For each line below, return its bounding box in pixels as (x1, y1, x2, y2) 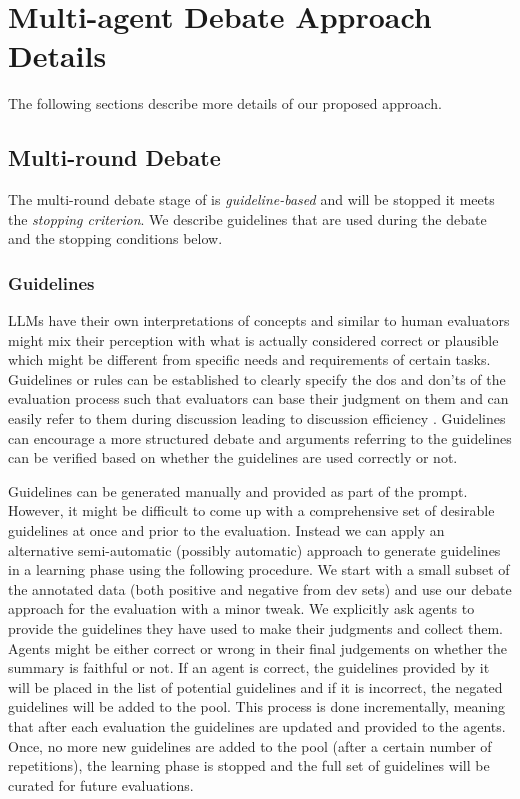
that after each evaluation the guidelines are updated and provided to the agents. (8, 715, 506, 736)
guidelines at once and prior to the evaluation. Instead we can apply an (8, 520, 445, 541)
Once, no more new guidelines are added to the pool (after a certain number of (8, 735, 492, 756)
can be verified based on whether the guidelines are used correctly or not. (8, 447, 458, 468)
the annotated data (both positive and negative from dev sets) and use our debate (8, 578, 512, 599)
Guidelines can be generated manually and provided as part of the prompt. (8, 480, 468, 501)
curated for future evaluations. (8, 774, 194, 795)
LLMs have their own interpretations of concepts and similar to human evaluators (8, 310, 510, 331)
